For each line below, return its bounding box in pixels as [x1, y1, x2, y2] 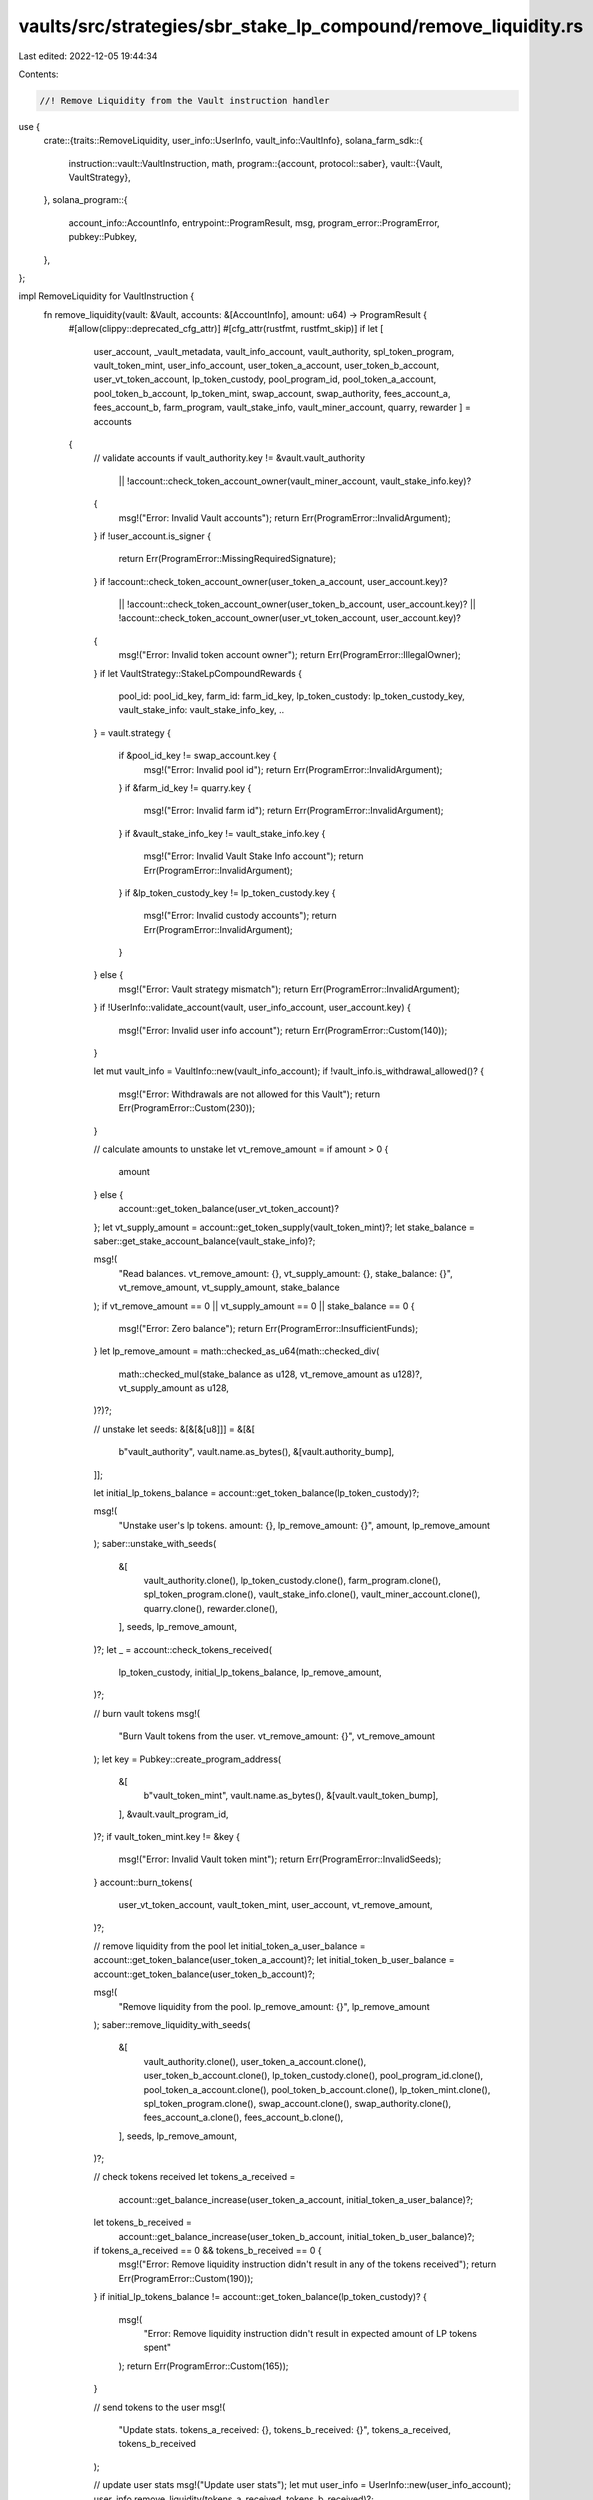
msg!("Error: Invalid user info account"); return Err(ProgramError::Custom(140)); [118, 1024, 448, 1036]
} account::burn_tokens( [93, 1876, 193, 1888]
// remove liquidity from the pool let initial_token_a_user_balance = [93, 1940, 366, 1952]
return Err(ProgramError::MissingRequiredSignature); [118, 553, 337, 565]
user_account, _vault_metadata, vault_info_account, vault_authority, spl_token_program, [93, 345, 455, 357]
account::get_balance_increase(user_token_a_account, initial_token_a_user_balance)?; [118, 2193, 474, 2205]
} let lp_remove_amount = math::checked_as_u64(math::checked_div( [93, 1345, 380, 1357]
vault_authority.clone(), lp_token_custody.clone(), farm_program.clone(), [143, 1574, 442, 1586]
